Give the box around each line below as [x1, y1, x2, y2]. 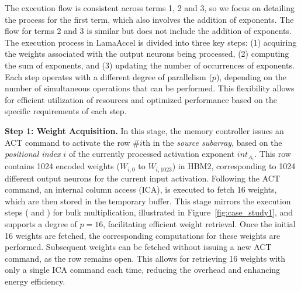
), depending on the [216, 70, 287, 83]
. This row [254, 148, 291, 160]
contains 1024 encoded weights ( [5, 160, 120, 172]
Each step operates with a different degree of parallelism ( [5, 70, 212, 83]
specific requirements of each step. [5, 105, 127, 117]
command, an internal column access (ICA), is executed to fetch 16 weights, [5, 183, 277, 196]
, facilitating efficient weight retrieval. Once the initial [103, 218, 296, 230]
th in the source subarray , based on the [142, 136, 282, 148]
